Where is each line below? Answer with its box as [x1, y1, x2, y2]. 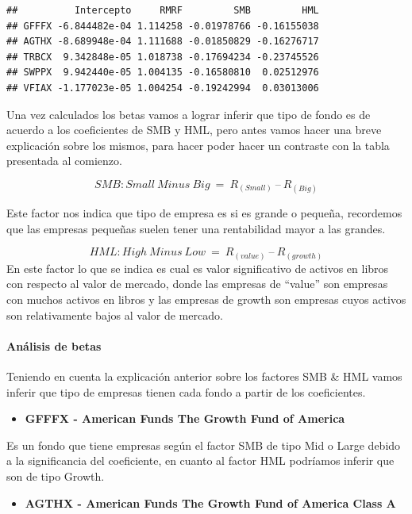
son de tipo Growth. [6, 467, 105, 484]
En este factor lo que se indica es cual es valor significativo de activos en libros [6, 259, 389, 276]
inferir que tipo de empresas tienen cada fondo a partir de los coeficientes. [6, 383, 366, 400]
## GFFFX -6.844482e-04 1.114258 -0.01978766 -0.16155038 [6, 20, 319, 32]
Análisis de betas [6, 337, 102, 354]
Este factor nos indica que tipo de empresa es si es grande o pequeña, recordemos [6, 205, 402, 221]
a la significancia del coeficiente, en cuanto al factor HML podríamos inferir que [6, 452, 395, 469]
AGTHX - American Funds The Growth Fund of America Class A [25, 494, 396, 511]
